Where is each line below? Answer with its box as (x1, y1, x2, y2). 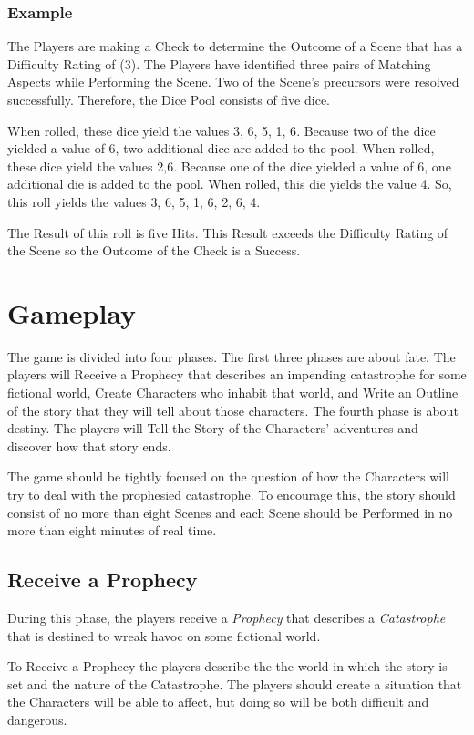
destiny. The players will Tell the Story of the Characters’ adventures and (7, 419, 418, 438)
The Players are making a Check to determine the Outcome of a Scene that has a (7, 36, 463, 56)
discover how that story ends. (7, 436, 171, 455)
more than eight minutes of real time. (7, 521, 217, 540)
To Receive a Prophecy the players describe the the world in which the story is (7, 657, 448, 676)
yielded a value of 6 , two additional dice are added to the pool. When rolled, (7, 139, 435, 158)
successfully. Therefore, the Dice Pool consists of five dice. (7, 90, 331, 109)
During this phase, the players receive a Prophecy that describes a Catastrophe (7, 608, 446, 627)
